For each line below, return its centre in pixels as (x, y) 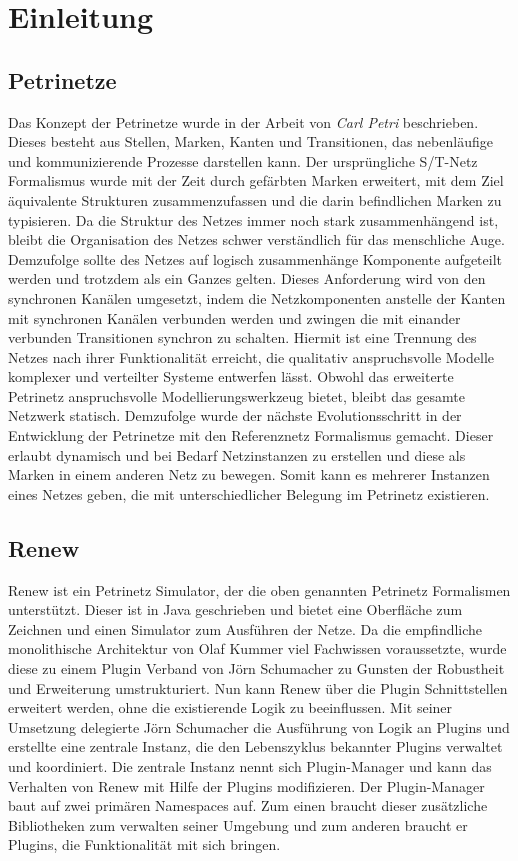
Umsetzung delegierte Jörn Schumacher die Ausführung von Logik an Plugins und (259, 726)
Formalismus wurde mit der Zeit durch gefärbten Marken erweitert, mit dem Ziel (256, 180)
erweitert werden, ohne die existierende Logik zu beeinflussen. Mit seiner (230, 707)
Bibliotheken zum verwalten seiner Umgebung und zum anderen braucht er (238, 824)
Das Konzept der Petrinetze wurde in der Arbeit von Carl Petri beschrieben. (243, 121)
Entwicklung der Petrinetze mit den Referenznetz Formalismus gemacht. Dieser (251, 435)
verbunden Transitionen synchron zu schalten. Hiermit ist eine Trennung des (242, 337)
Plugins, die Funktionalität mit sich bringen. (144, 844)
